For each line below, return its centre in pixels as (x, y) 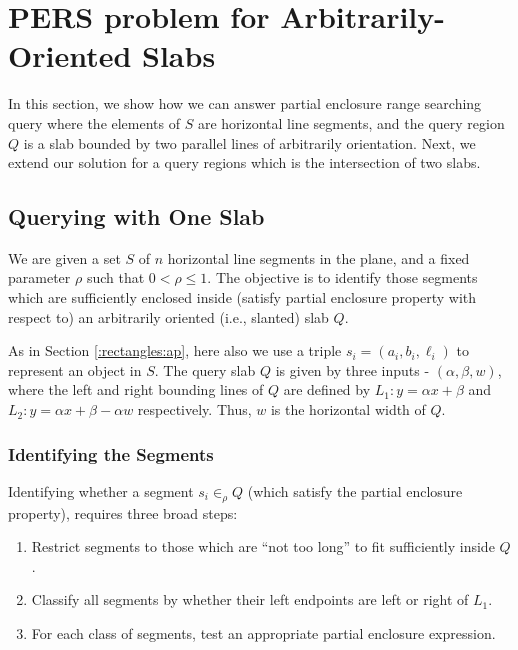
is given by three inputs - (352, 369)
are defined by (327, 389)
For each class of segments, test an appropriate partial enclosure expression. (263, 633)
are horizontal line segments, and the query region (351, 122)
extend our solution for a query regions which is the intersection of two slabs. (244, 162)
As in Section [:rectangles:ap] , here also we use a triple (175, 350)
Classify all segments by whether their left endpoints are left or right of (250, 599)
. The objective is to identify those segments (342, 277)
